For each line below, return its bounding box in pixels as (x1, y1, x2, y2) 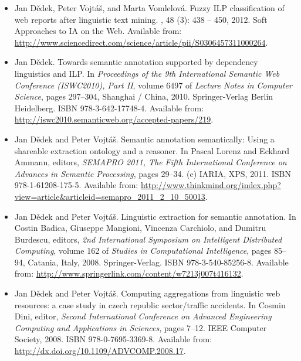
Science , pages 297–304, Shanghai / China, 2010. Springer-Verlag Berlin (14, 90, 273, 103)
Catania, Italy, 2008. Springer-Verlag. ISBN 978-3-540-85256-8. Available (28, 256, 289, 268)
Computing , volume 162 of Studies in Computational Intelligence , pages (14, 244, 272, 257)
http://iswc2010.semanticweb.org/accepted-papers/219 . (14, 113, 214, 125)
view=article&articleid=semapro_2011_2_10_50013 (14, 190, 205, 202)
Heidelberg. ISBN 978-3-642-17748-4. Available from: (14, 101, 204, 114)
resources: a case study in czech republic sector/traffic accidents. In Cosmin (14, 298, 286, 311)
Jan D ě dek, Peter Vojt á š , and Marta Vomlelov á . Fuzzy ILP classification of (14, 2, 285, 13)
